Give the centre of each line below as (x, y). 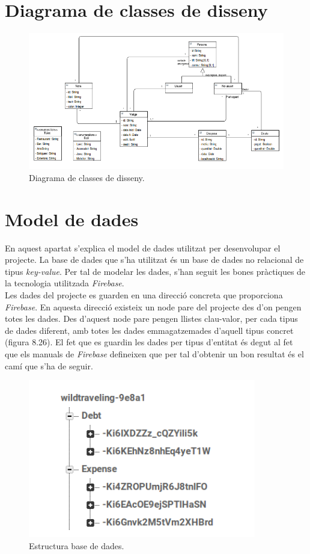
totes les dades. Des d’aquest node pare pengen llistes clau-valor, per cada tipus (151, 319)
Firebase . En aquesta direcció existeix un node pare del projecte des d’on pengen (153, 306)
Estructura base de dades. (77, 545)
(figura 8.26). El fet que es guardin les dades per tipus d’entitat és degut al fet (149, 342)
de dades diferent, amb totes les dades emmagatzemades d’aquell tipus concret (149, 330)
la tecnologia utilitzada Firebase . (65, 283)
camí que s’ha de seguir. (49, 365)
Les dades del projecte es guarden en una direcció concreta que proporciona (144, 295)
